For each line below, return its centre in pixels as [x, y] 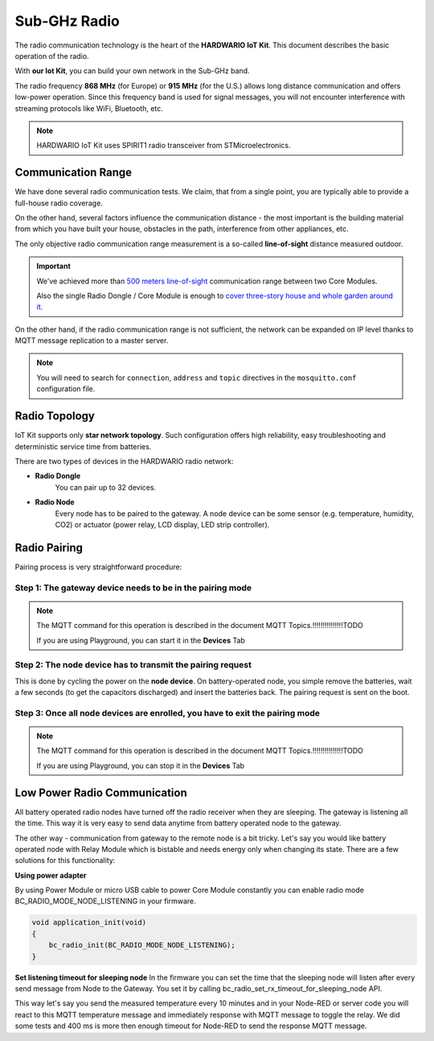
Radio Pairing [49, 547]
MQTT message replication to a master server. [92, 341]
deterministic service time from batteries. [83, 446]
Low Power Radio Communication [101, 793]
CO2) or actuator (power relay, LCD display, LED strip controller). [162, 524]
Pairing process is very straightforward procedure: [98, 567]
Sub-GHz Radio [68, 21]
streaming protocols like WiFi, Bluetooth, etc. [89, 108]
